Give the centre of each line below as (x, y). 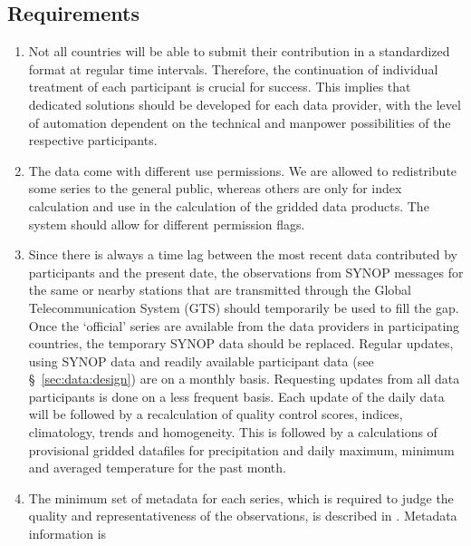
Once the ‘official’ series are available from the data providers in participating (244, 325)
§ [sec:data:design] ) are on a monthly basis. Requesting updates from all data (244, 379)
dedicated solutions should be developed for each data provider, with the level (245, 104)
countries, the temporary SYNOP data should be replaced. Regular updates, (241, 343)
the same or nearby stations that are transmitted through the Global (220, 290)
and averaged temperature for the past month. (157, 468)
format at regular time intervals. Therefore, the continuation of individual (233, 68)
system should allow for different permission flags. (167, 224)
